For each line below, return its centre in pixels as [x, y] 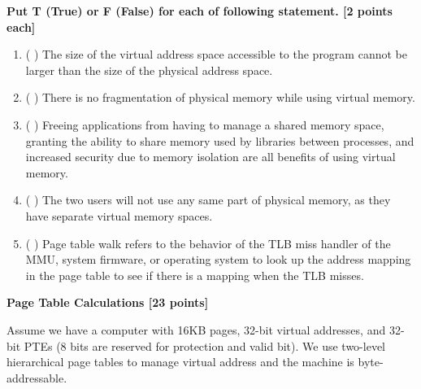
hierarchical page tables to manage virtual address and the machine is [180, 362]
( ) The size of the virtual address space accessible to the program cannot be [216, 54]
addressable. [37, 377]
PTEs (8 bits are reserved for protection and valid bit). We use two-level [204, 345]
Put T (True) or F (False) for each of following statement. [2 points [200, 11]
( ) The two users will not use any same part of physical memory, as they [208, 200]
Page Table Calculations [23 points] [108, 302]
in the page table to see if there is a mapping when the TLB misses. [195, 275]
